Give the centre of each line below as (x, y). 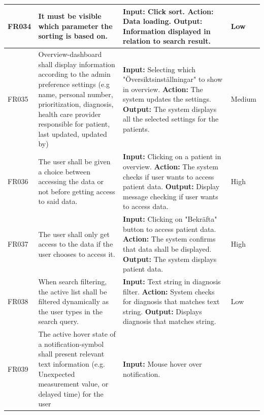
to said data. (58, 201)
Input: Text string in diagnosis (172, 281)
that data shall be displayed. (167, 248)
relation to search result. (167, 41)
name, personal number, (76, 94)
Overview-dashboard (70, 54)
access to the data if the (76, 244)
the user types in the (70, 311)
